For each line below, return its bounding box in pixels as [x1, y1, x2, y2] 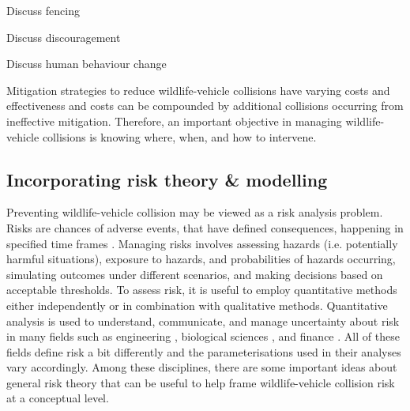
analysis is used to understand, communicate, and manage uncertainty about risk [6, 312, 400, 329]
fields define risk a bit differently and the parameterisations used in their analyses [6, 343, 401, 360]
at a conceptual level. [6, 390, 109, 406]
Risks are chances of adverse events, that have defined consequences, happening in [6, 219, 404, 236]
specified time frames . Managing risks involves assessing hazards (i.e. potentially [6, 235, 398, 251]
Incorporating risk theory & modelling [6, 167, 328, 191]
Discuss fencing [6, 2, 80, 18]
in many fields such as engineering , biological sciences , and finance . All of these [6, 328, 400, 345]
